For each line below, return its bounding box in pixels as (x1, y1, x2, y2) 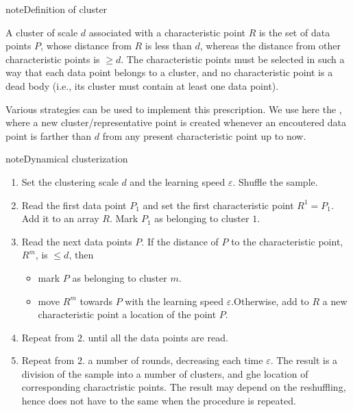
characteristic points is (5, 51, 100, 66)
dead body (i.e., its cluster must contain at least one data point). (5, 78, 279, 93)
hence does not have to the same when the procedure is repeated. (21, 393, 296, 408)
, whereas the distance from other (199, 38, 341, 53)
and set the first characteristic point (143, 197, 294, 212)
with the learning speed (125, 293, 223, 308)
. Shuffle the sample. (232, 174, 318, 189)
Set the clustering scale (21, 174, 119, 189)
